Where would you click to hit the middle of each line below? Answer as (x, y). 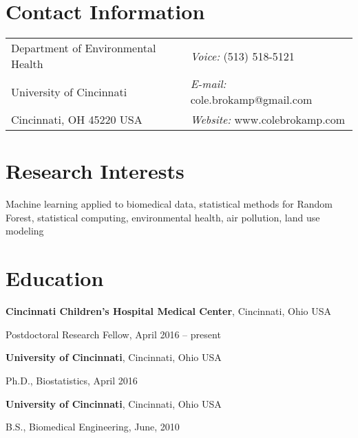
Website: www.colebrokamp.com (268, 120)
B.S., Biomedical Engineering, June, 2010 (93, 427)
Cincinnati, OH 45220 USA (77, 120)
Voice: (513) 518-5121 (242, 56)
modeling (25, 231)
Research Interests (95, 171)
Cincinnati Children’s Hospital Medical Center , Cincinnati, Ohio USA (168, 311)
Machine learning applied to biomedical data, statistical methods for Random (169, 204)
